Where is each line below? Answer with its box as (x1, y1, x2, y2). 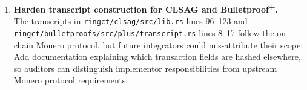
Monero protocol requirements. (13, 74, 128, 86)
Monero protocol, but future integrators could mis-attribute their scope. (36, 38, 303, 51)
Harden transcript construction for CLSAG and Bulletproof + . (13, 1, 278, 15)
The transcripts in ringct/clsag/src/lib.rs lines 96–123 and (13, 14, 248, 27)
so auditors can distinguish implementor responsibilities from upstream (13, 62, 277, 74)
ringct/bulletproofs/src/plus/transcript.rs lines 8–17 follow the (13, 26, 274, 39)
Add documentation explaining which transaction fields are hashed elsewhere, (13, 50, 301, 63)
